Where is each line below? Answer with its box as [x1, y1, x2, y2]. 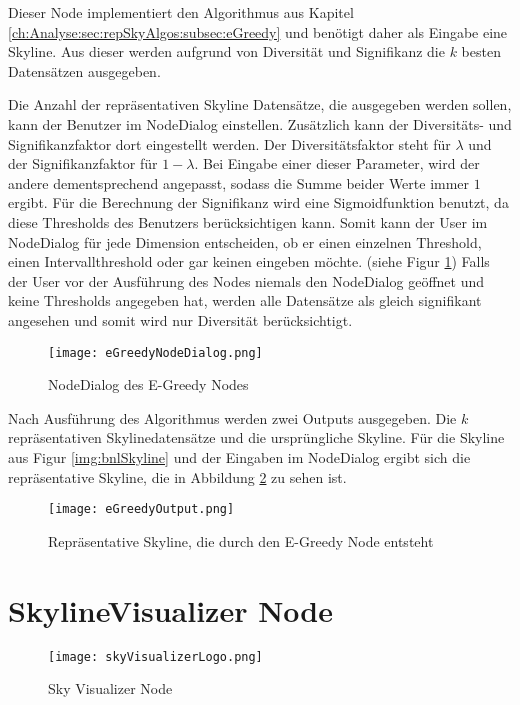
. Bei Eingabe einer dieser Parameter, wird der [194, 153, 480, 174]
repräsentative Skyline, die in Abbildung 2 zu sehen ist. [8, 466, 347, 487]
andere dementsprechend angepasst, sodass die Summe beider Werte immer [8, 172, 470, 193]
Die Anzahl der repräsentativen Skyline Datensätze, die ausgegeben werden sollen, [8, 94, 512, 115]
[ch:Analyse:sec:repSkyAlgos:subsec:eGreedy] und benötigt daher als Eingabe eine [8, 21, 508, 42]
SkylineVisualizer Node [8, 589, 333, 630]
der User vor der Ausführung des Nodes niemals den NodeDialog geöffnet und [8, 270, 484, 291]
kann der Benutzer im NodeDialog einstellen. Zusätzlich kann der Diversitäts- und [8, 113, 512, 134]
